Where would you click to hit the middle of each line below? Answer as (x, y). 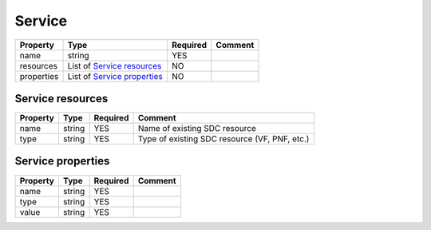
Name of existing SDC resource (197, 129)
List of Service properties (115, 76)
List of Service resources (115, 65)
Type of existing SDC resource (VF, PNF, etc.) (223, 139)
